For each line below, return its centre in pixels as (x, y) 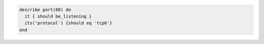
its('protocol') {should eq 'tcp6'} (68, 23)
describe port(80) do (45, 9)
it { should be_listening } (58, 16)
